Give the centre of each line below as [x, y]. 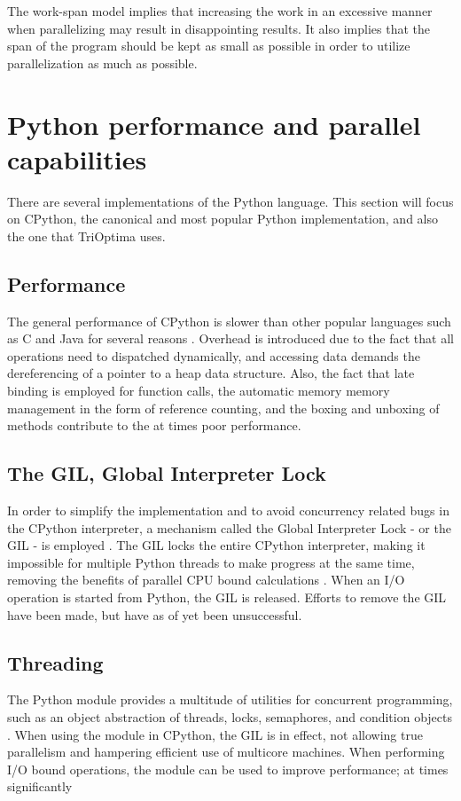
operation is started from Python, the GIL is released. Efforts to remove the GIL [227, 597]
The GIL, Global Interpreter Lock [167, 473]
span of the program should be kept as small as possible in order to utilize [209, 46]
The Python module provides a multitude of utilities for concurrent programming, [230, 699]
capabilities [77, 158]
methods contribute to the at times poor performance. [154, 425]
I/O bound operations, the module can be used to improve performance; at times [228, 769]
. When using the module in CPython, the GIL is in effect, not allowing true [215, 734]
